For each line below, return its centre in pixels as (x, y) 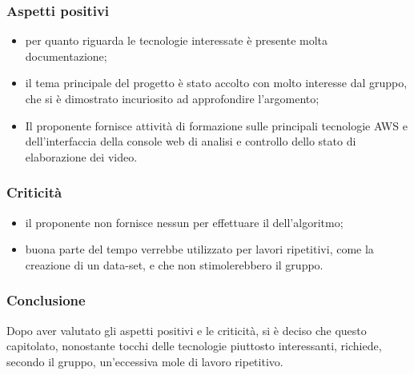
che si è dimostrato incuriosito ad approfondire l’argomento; (172, 98)
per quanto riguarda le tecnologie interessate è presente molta (177, 40)
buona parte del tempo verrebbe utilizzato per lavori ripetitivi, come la (199, 249)
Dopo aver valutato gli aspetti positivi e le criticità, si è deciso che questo (187, 330)
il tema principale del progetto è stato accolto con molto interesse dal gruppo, (216, 83)
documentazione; (66, 56)
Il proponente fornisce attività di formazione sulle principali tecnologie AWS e (216, 125)
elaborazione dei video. (81, 156)
